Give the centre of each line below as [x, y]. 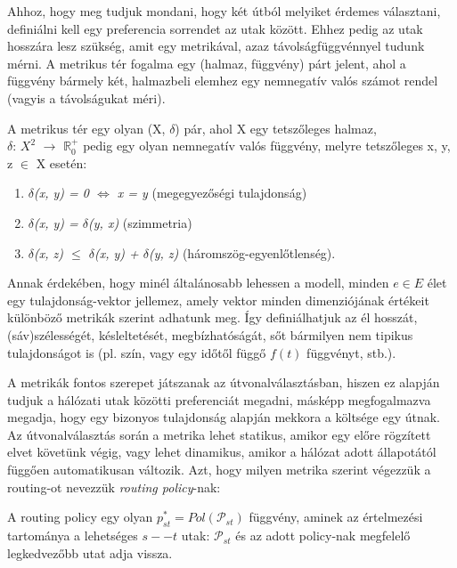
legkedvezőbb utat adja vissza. [90, 552]
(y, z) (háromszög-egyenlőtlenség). [242, 252]
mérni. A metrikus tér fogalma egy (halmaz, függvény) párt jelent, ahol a [207, 63]
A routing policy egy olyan [80, 517]
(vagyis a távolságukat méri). [86, 97]
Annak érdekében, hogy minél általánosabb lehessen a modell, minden [198, 283]
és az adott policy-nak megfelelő [323, 536]
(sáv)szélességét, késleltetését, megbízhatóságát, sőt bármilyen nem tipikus [210, 334]
